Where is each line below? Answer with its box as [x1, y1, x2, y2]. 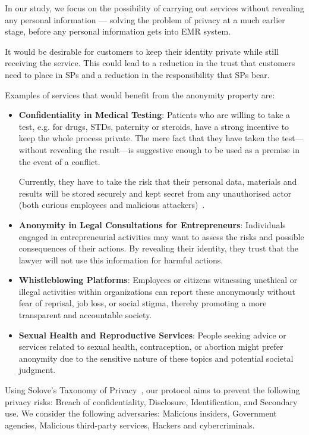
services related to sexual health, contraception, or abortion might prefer [18, 340, 283, 353]
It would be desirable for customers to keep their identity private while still [5, 45, 279, 57]
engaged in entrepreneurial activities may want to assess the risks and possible [18, 230, 304, 243]
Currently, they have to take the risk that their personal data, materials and [18, 175, 297, 188]
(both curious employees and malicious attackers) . [18, 198, 205, 211]
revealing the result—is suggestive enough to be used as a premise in [49, 143, 300, 156]
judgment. [18, 363, 56, 376]
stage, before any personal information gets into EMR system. [5, 25, 231, 38]
